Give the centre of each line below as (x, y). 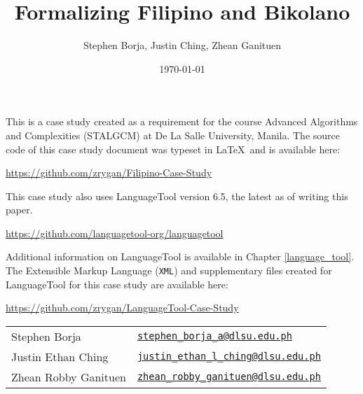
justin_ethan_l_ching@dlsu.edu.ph (229, 357)
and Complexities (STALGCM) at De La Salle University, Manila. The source (173, 135)
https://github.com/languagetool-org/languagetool (115, 233)
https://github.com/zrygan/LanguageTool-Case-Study (122, 308)
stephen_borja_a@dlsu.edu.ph (214, 336)
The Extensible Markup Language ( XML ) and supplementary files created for (169, 270)
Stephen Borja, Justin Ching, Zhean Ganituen (182, 45)
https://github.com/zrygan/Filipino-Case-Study (109, 173)
